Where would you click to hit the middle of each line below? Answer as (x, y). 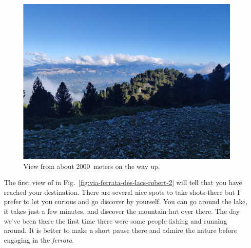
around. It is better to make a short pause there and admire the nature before (121, 230)
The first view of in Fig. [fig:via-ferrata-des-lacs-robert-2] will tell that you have (123, 182)
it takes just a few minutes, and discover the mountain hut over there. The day (122, 211)
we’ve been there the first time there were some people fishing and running (116, 220)
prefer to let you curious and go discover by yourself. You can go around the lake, (126, 201)
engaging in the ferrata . (39, 239)
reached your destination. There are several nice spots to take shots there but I (122, 192)
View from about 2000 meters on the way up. (92, 166)
